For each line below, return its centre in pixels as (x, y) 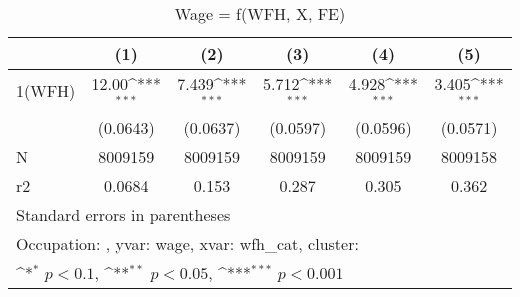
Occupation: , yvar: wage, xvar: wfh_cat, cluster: (187, 243)
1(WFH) (46, 91)
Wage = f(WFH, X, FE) (260, 13)
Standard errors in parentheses (123, 214)
